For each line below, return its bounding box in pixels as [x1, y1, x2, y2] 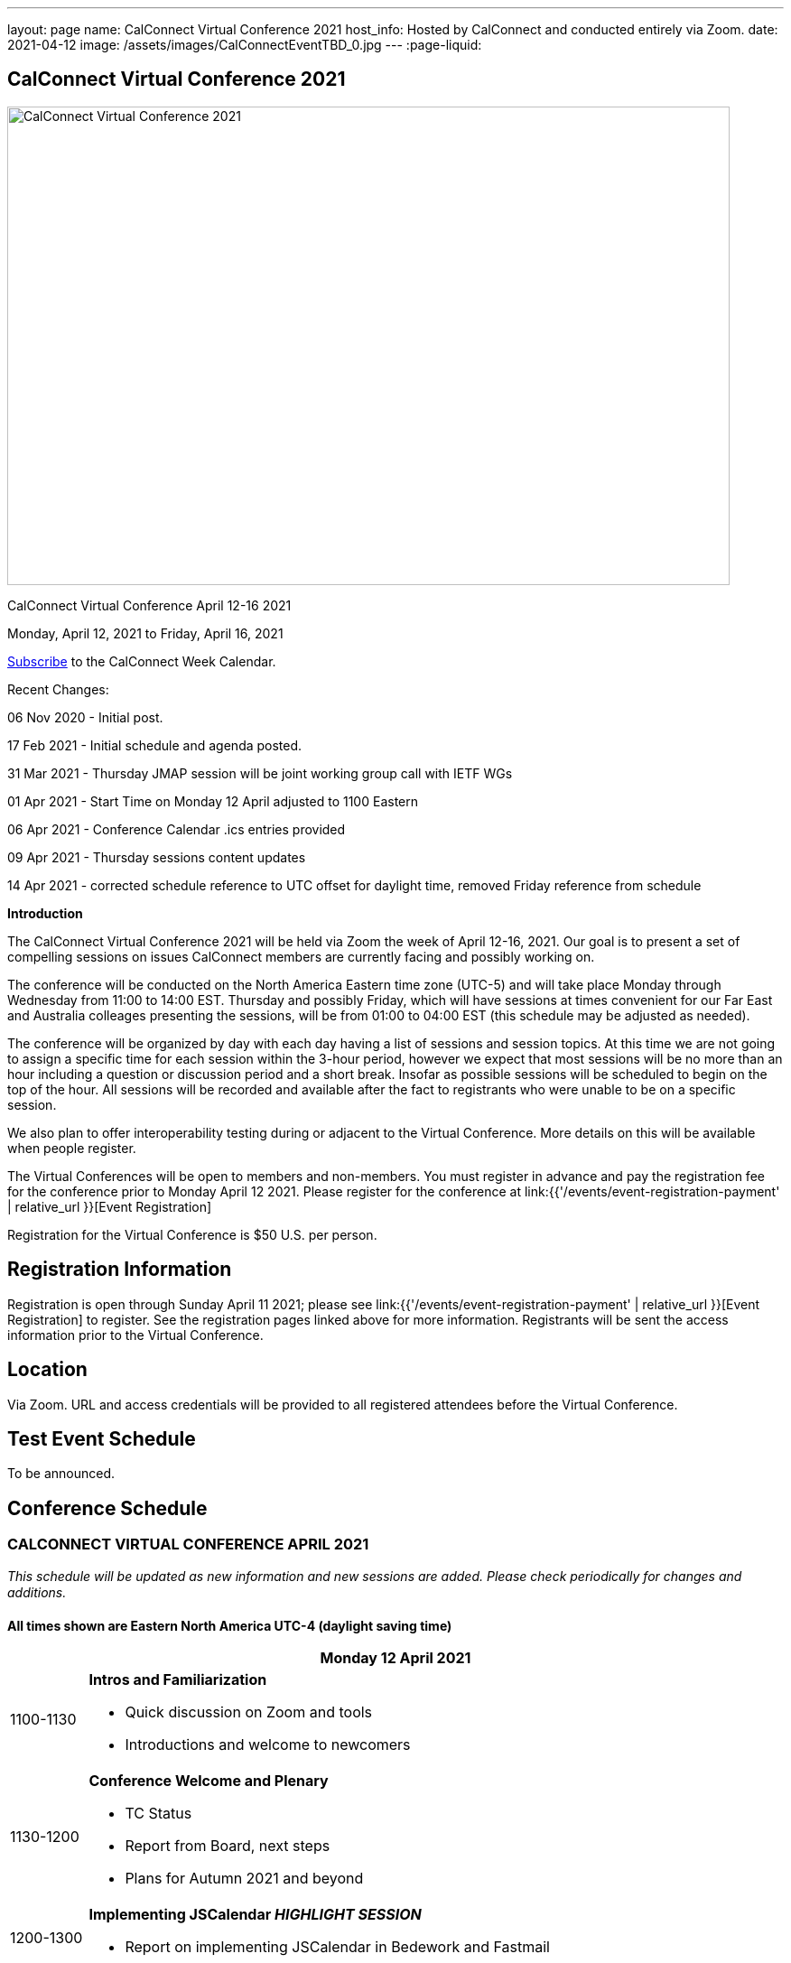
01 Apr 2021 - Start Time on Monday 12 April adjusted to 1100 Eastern [7, 793, 418, 809]
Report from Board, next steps [125, 1836, 330, 1855]
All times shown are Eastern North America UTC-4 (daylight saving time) [7, 1617, 452, 1633]
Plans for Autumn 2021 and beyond [125, 1868, 364, 1887]
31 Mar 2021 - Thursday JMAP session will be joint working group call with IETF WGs [7, 765, 513, 781]
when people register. [7, 1140, 136, 1156]
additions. [7, 1584, 67, 1600]
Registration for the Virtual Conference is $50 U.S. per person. [7, 1226, 377, 1242]
